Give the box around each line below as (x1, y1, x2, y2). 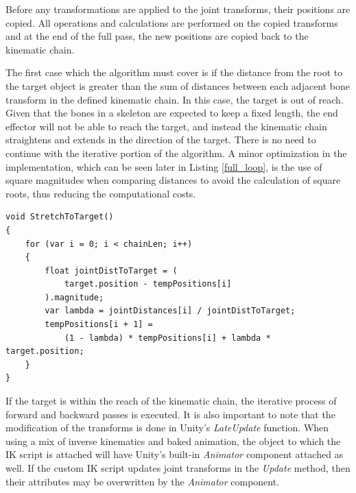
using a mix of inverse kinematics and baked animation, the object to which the (5, 433, 341, 448)
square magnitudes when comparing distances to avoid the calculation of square (5, 173, 341, 187)
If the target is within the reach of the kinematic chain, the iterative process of (5, 394, 337, 408)
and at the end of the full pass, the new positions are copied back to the (5, 29, 309, 43)
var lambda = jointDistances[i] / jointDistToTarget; (45, 306, 296, 316)
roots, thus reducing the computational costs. (5, 186, 196, 200)
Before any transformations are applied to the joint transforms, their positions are (5, 2, 351, 16)
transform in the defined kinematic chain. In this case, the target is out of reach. (5, 92, 344, 106)
